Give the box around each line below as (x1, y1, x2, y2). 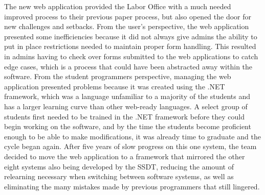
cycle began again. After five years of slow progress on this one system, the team (4, 141, 257, 152)
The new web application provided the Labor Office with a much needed (4, 1, 231, 11)
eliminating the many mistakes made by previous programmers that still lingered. (4, 181, 260, 191)
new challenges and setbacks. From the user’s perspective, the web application (4, 21, 249, 32)
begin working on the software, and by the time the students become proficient (4, 121, 251, 132)
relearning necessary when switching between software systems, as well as (4, 171, 234, 182)
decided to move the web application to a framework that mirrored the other (4, 151, 245, 161)
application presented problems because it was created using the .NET (4, 81, 225, 91)
